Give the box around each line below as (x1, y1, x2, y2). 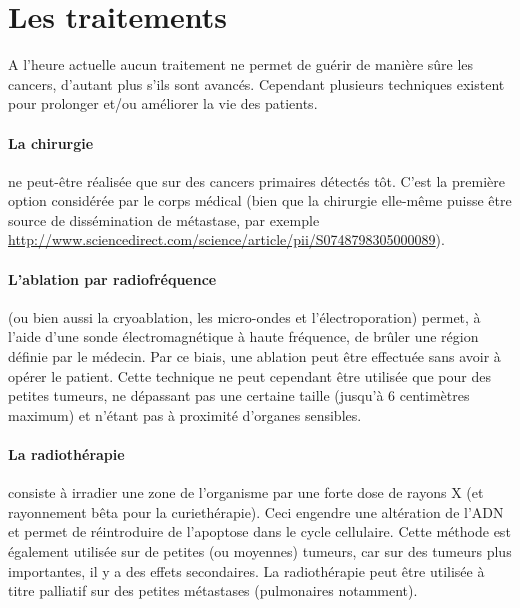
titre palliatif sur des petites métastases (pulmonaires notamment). (8, 580, 418, 601)
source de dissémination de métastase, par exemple (8, 209, 320, 230)
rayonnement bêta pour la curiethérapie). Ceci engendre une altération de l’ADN (8, 501, 504, 522)
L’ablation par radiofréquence (8, 268, 217, 289)
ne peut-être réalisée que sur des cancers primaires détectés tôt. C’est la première (8, 170, 505, 191)
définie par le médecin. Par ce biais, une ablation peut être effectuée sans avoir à (8, 346, 501, 367)
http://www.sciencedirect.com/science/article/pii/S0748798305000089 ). (8, 229, 445, 250)
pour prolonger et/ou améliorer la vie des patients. (8, 93, 318, 114)
